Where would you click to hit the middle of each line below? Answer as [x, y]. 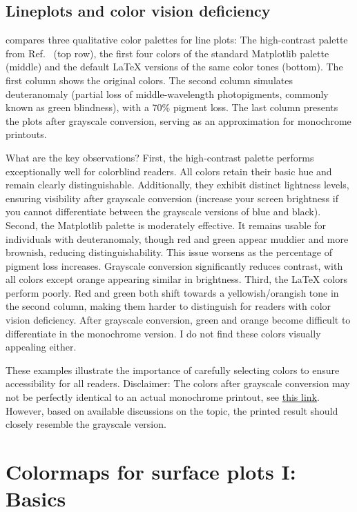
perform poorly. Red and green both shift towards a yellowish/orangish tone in [172, 292]
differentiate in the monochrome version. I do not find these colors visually [163, 333]
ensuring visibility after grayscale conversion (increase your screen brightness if [172, 198]
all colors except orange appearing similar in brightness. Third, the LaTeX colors [177, 279]
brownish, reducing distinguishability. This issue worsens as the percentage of [169, 252]
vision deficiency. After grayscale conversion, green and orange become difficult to [178, 320]
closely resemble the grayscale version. [86, 424]
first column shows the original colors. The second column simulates [149, 80]
